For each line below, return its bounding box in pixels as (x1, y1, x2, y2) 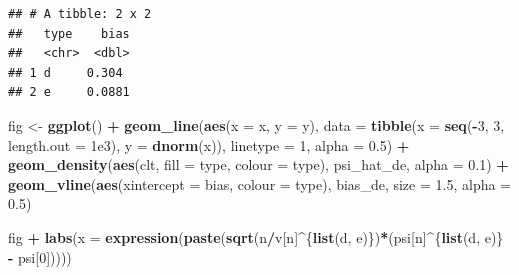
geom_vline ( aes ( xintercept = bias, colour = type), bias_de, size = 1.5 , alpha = (8, 173, 511, 194)
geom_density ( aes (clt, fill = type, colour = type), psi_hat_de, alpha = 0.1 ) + (8, 154, 509, 175)
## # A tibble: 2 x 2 (8, 7, 152, 21)
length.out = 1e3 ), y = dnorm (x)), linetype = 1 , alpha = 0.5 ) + (8, 134, 410, 155)
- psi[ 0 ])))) (8, 246, 72, 267)
